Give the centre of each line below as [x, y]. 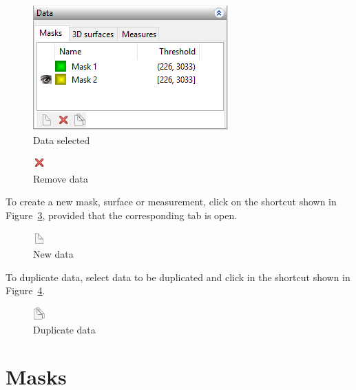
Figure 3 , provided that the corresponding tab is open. [122, 215]
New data [53, 254]
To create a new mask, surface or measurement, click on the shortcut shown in [171, 202]
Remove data [61, 178]
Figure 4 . [25, 290]
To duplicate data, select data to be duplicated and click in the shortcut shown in [178, 277]
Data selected [62, 140]
